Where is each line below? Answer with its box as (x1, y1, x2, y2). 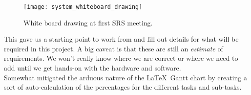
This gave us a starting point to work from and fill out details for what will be (4, 34, 239, 44)
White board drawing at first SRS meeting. (23, 17, 153, 27)
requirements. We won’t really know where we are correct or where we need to (4, 53, 238, 63)
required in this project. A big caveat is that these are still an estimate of (4, 43, 223, 53)
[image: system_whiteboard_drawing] (23, 3, 143, 10)
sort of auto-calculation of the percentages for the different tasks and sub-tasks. (4, 82, 242, 92)
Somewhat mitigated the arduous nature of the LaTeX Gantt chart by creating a (4, 72, 247, 82)
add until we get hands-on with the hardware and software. (4, 63, 181, 73)
